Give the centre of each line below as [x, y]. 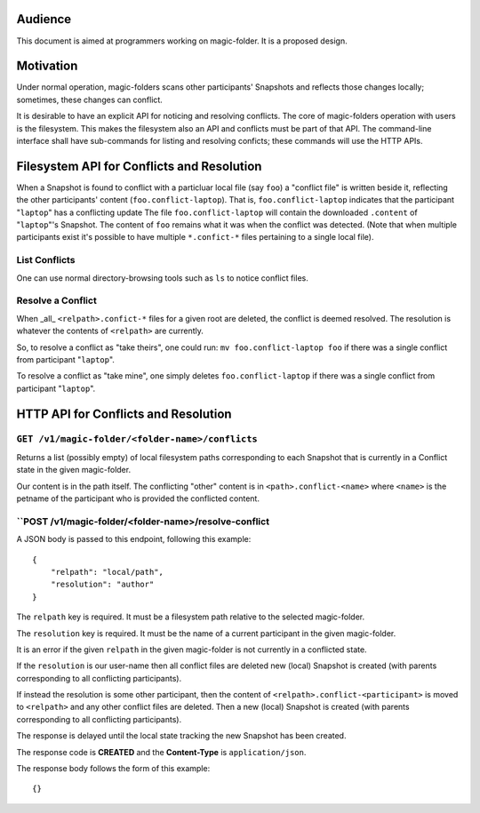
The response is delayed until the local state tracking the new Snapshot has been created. [181, 736]
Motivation [47, 66]
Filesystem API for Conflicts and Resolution [139, 166]
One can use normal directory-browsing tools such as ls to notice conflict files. [162, 278]
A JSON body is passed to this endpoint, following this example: [134, 539]
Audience [44, 19]
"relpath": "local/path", [107, 572]
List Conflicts [46, 260]
